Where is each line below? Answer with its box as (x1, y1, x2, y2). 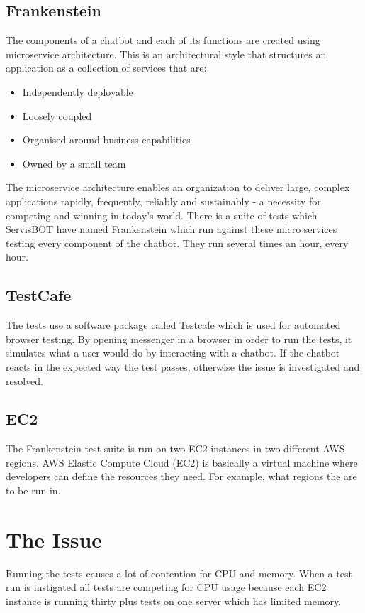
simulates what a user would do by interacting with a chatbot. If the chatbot (6, 345, 340, 360)
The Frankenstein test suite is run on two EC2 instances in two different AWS (6, 441, 345, 456)
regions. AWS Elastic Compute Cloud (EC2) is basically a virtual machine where (6, 455, 358, 470)
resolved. (6, 373, 44, 388)
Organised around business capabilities (22, 132, 191, 147)
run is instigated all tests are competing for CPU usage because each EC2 (6, 580, 327, 595)
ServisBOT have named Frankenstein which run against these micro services (6, 222, 337, 237)
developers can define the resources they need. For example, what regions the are (6, 469, 357, 484)
